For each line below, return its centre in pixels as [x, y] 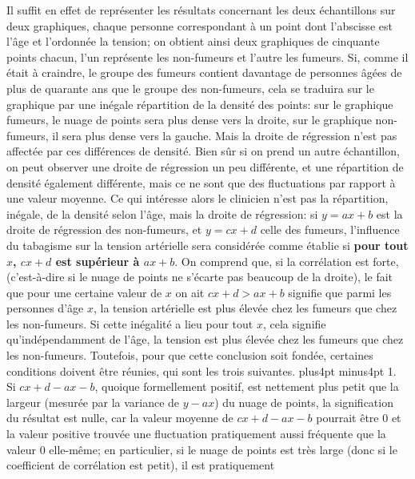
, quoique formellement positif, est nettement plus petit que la [247, 386]
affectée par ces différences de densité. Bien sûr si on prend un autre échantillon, [203, 151]
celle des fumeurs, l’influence [330, 229]
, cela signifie [294, 323]
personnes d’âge [45, 308]
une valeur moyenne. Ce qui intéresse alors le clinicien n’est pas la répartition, [198, 198]
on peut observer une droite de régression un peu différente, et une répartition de [205, 166]
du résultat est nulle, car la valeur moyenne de [120, 418]
